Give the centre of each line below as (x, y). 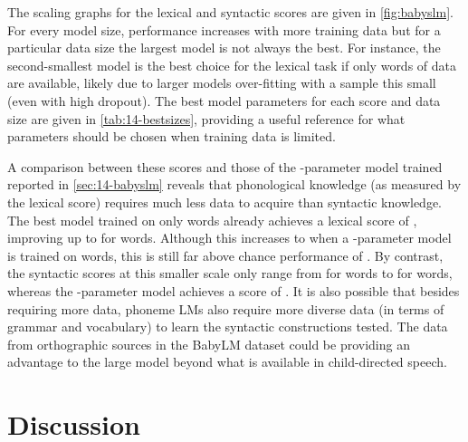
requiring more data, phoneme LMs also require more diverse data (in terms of (226, 308)
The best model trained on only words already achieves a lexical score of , (212, 220)
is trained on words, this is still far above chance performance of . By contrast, (225, 255)
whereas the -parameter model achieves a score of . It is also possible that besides (234, 290)
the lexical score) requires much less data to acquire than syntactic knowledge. (224, 202)
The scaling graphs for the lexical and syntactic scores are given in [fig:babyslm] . (230, 12)
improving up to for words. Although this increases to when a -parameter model (229, 238)
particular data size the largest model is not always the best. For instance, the (224, 48)
